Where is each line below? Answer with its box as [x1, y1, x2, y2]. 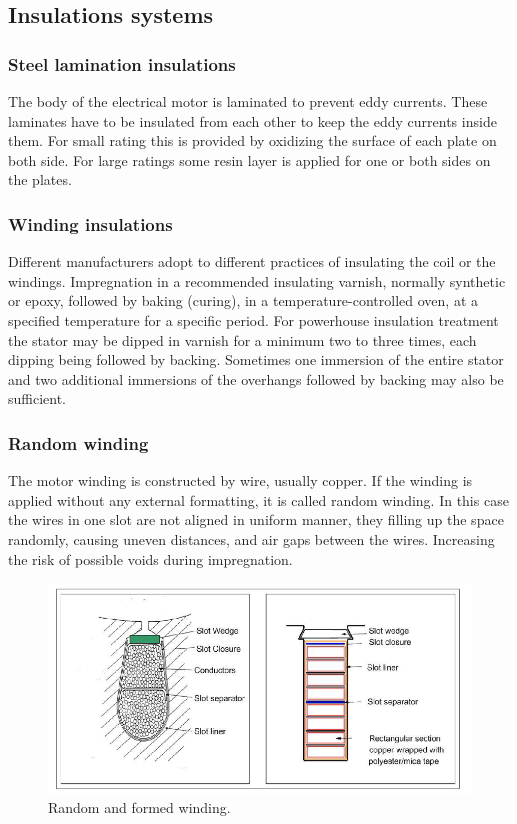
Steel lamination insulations [8, 51, 236, 76]
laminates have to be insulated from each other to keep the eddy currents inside [8, 110, 497, 131]
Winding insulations [8, 211, 173, 236]
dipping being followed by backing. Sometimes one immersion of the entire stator [8, 349, 504, 370]
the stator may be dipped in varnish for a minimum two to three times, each [8, 329, 477, 350]
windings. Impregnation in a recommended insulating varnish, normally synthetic [8, 270, 506, 291]
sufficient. [8, 388, 67, 409]
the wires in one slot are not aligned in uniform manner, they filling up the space [8, 509, 504, 530]
